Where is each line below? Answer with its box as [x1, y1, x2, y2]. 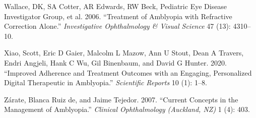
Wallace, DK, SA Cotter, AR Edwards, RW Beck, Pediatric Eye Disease [4, 1, 227, 11]
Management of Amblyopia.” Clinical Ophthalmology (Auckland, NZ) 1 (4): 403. [4, 104, 250, 114]
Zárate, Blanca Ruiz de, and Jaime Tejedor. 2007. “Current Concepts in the [4, 94, 238, 104]
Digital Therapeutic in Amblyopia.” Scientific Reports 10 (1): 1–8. [4, 77, 207, 88]
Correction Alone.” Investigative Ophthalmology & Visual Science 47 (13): [4, 21, 231, 31]
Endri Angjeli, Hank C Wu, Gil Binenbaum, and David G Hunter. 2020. [4, 57, 227, 68]
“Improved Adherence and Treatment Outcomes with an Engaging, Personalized [4, 67, 252, 78]
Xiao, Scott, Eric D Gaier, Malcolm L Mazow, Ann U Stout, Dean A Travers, [4, 47, 244, 58]
